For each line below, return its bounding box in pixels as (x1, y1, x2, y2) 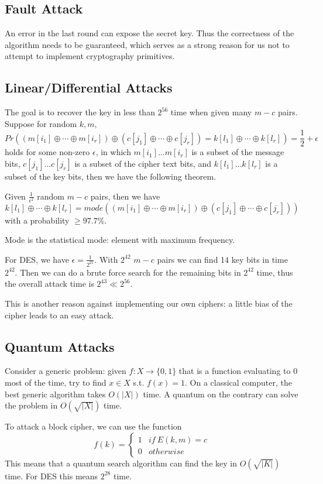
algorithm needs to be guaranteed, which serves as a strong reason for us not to (5, 38, 290, 50)
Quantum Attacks (5, 337, 115, 355)
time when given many (170, 106, 252, 118)
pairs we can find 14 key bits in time (157, 253, 288, 265)
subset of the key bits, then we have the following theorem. (5, 170, 217, 183)
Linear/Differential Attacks (5, 78, 173, 97)
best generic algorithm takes (5, 387, 106, 400)
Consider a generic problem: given (5, 365, 126, 377)
